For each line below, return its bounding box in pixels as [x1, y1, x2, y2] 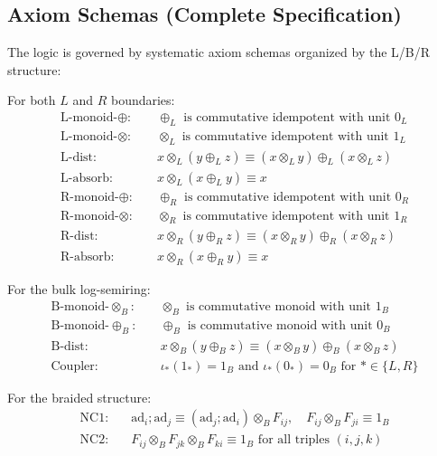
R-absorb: [60, 251, 115, 264]
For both [7, 90, 56, 109]
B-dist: [51, 339, 88, 353]
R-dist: [60, 230, 98, 243]
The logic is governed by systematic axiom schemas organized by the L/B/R [7, 43, 431, 62]
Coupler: [51, 359, 98, 373]
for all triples [257, 433, 330, 447]
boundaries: [110, 90, 175, 109]
